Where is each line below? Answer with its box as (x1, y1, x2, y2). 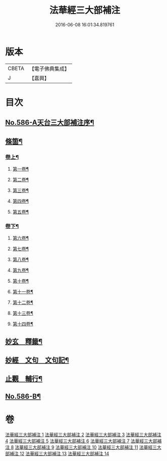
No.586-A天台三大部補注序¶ (5, 118, 94, 127)
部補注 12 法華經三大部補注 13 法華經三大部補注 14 (5, 450, 109, 456)
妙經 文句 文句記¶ (5, 356, 69, 365)
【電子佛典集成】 (29, 65, 70, 72)
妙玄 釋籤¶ (5, 337, 43, 346)
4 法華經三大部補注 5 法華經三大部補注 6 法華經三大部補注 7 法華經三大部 (5, 438, 157, 444)
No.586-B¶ (5, 392, 41, 400)
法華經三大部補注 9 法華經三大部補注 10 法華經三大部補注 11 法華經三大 (15, 444, 161, 450)
